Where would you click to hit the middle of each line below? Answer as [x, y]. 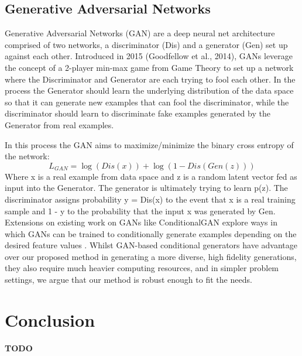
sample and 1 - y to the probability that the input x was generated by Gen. [140, 210]
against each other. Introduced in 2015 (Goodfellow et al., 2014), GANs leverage [149, 56]
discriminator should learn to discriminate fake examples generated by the [138, 113]
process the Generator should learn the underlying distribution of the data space [149, 90]
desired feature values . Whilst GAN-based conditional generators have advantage [151, 245]
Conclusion [50, 319]
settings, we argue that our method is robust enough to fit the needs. [128, 280]
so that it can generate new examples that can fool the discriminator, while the [147, 102]
